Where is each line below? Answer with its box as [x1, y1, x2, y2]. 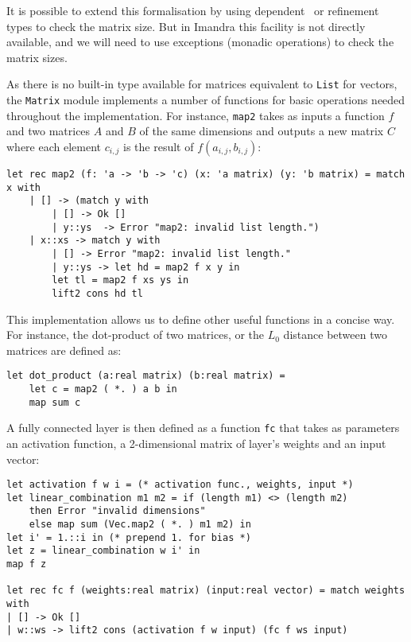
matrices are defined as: [6, 341, 122, 358]
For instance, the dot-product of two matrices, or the [6, 326, 265, 343]
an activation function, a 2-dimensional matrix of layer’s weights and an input [6, 434, 386, 451]
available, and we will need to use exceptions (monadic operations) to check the [6, 33, 394, 50]
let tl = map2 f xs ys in [52, 274, 189, 286]
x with [6, 181, 41, 193]
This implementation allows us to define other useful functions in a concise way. [6, 310, 395, 327]
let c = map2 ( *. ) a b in [29, 383, 177, 395]
